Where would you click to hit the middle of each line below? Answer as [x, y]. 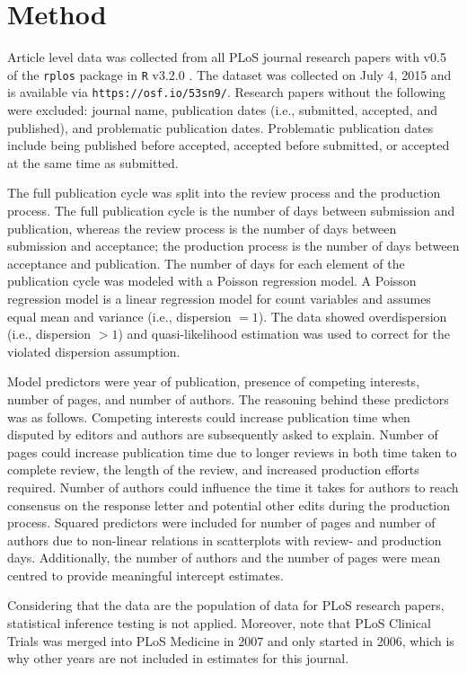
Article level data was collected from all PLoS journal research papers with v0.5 [227, 57]
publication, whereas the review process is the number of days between [202, 228]
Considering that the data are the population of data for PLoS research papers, [226, 605]
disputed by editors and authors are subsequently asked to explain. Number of [223, 434]
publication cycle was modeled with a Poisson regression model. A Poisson [212, 281]
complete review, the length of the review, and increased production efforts [213, 469]
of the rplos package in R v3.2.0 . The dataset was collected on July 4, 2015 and [229, 74]
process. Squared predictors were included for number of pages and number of [221, 522]
